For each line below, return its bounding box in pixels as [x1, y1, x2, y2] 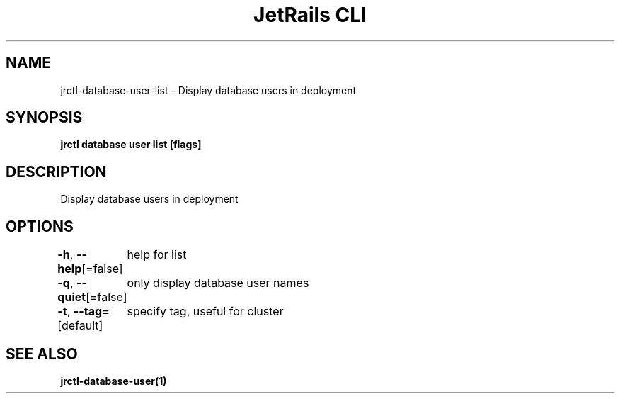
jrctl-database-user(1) [60, 374, 167, 387]
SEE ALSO [6, 344, 78, 363]
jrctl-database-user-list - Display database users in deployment [60, 84, 357, 96]
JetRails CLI [253, 3, 367, 27]
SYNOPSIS [6, 108, 83, 127]
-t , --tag [57, 304, 103, 319]
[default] [57, 318, 103, 333]
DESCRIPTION [6, 162, 107, 181]
